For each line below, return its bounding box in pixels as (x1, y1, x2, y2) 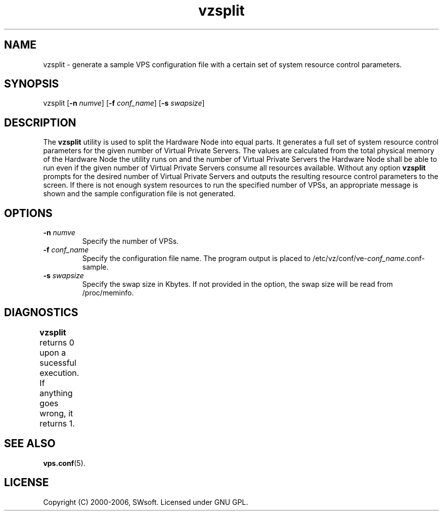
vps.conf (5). (43, 458, 85, 467)
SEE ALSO (4, 437, 56, 450)
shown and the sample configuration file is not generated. (43, 189, 236, 198)
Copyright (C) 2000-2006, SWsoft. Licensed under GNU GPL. (43, 497, 248, 506)
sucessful (39, 357, 76, 368)
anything (39, 388, 73, 398)
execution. (39, 367, 79, 378)
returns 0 (39, 337, 74, 348)
